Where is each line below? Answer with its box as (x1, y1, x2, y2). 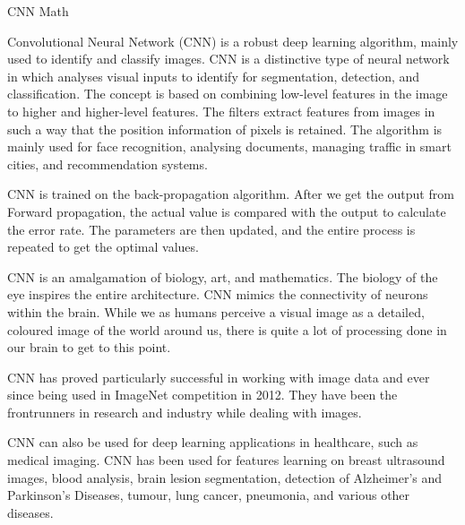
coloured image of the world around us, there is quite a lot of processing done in (7, 320, 447, 339)
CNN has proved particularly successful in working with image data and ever (7, 367, 430, 386)
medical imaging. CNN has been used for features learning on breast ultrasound (7, 451, 445, 469)
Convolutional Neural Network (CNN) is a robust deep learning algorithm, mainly (7, 31, 459, 50)
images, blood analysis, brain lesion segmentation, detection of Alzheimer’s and (7, 468, 443, 486)
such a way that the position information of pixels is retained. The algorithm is (7, 119, 443, 138)
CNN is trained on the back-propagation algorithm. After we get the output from (7, 185, 454, 203)
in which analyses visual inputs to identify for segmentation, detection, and (7, 66, 420, 85)
